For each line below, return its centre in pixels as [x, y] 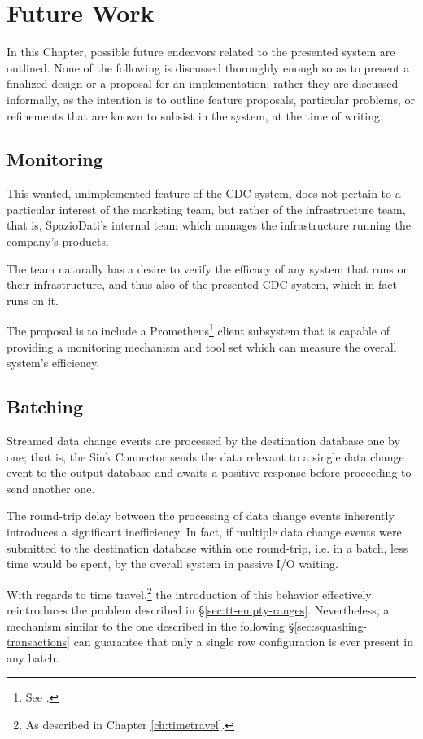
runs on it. [33, 300]
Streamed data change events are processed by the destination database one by [203, 441]
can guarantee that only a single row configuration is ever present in [243, 642]
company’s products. [58, 241]
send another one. [51, 488]
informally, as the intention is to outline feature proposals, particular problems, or [211, 99]
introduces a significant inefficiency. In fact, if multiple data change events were [204, 532]
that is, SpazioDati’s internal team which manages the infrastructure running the [209, 225]
